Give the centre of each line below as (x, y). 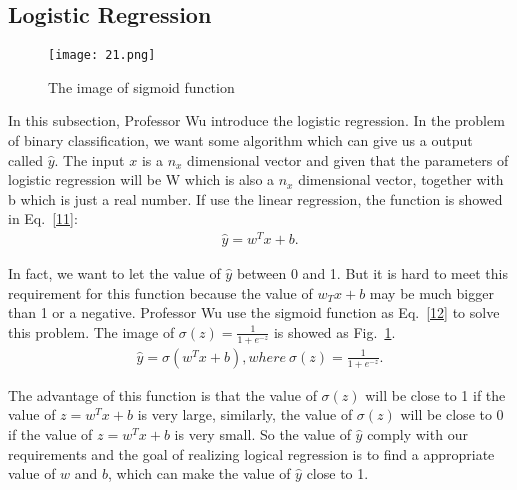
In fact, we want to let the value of (114, 273)
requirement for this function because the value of (160, 292)
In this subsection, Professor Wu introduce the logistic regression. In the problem (256, 120)
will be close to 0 (452, 414)
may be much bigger (431, 292)
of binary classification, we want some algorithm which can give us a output (240, 140)
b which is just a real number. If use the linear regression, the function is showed (255, 198)
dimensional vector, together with (401, 179)
